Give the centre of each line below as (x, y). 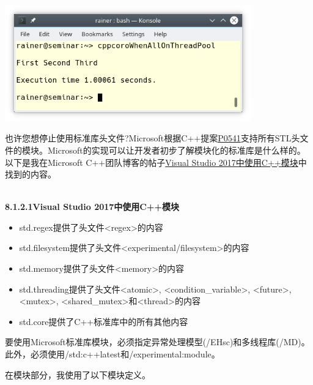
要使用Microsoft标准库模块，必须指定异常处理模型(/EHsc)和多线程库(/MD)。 (157, 342)
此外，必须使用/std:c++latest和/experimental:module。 (112, 354)
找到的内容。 (31, 174)
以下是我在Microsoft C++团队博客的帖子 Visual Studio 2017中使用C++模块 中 (156, 162)
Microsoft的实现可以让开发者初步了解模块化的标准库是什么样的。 (176, 150)
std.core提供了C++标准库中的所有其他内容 (104, 321)
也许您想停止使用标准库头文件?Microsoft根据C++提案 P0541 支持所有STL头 (153, 138)
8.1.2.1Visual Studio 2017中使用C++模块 (92, 207)
